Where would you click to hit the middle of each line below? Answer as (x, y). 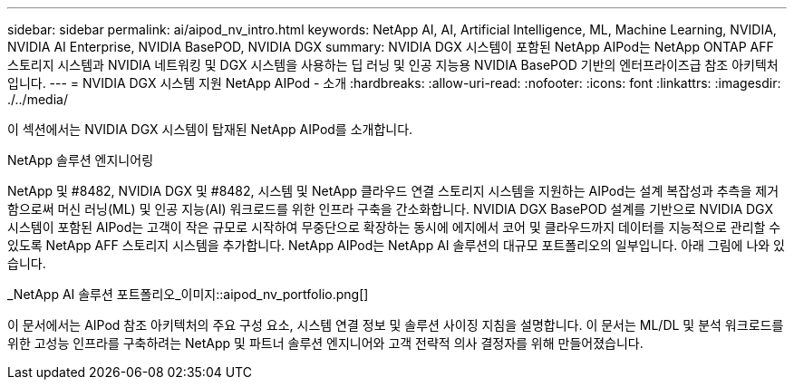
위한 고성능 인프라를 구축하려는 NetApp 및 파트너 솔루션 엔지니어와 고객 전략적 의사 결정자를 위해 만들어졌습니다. (325, 343)
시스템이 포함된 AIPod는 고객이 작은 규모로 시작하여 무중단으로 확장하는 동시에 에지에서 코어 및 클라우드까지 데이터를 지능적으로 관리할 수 (394, 227)
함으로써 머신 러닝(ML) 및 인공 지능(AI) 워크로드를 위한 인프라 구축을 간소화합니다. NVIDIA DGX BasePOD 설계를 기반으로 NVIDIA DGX (391, 209)
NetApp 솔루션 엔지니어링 (81, 160)
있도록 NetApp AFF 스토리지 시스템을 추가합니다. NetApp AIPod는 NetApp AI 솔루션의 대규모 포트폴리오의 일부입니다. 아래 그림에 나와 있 (396, 245)
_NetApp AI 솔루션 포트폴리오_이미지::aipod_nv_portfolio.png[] (188, 294)
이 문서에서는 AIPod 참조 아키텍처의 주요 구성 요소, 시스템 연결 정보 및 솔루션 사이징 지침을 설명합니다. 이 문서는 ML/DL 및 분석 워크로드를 (396, 325)
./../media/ (38, 99)
